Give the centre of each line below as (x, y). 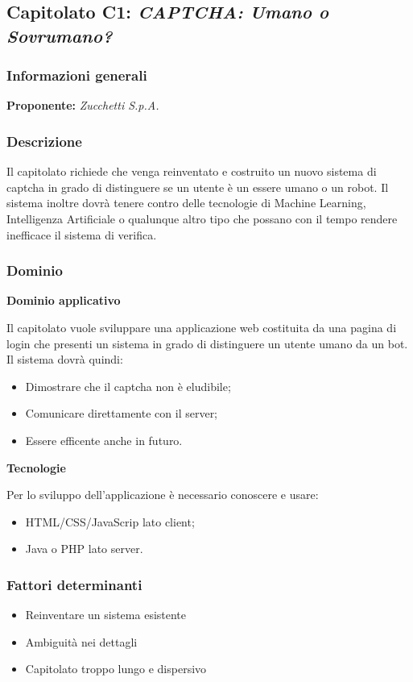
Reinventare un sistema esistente (106, 615)
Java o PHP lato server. (84, 549)
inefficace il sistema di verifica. (82, 234)
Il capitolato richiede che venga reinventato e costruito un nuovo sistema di (192, 171)
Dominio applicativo (64, 300)
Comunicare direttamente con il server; (122, 413)
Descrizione (44, 141)
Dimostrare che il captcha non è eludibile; (128, 386)
